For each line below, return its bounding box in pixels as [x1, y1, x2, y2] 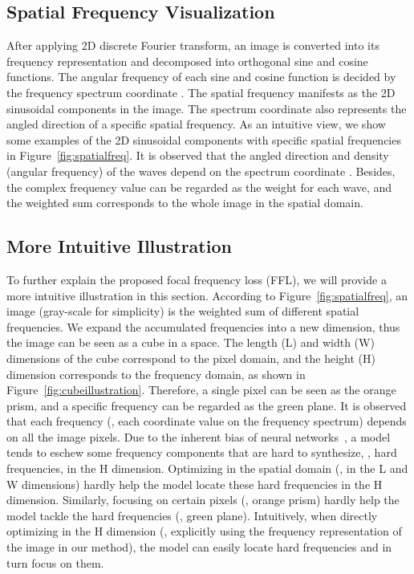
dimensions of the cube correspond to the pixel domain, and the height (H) [6, 349, 375, 366]
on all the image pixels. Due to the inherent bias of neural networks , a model [6, 428, 391, 445]
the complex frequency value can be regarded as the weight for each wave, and [6, 178, 392, 195]
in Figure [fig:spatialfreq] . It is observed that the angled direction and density [6, 147, 389, 164]
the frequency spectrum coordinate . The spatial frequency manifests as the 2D [6, 83, 396, 100]
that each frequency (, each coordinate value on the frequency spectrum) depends [6, 413, 407, 429]
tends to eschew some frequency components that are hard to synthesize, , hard [6, 444, 397, 461]
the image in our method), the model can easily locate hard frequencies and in [6, 539, 392, 556]
